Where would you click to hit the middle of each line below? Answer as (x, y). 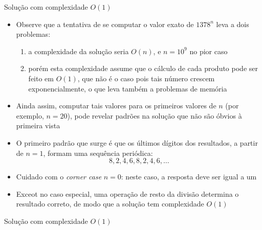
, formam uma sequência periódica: (98, 153)
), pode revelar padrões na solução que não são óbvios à (155, 115)
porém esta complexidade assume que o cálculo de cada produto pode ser (143, 68)
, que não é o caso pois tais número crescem (146, 78)
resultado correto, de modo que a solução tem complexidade (110, 204)
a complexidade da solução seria (79, 51)
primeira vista (38, 125)
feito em (41, 78)
